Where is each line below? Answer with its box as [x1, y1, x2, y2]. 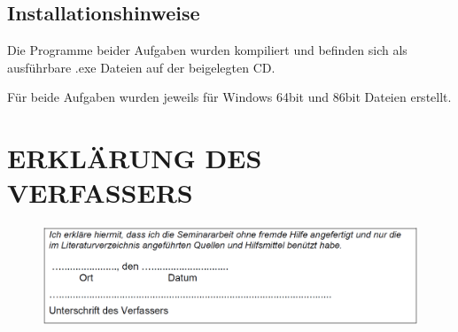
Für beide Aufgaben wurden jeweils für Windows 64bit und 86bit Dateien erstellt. [7, 88, 452, 106]
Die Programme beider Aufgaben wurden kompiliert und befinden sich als [7, 41, 408, 59]
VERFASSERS [7, 174, 193, 211]
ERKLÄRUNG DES [7, 140, 262, 176]
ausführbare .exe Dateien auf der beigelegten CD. [7, 58, 276, 76]
